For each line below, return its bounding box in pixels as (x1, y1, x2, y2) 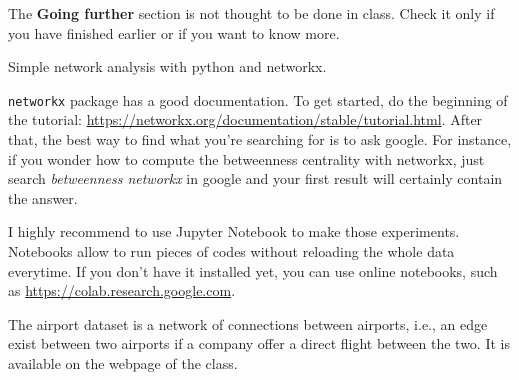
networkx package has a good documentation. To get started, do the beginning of (8, 89, 508, 110)
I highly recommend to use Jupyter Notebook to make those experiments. (8, 221, 460, 242)
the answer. (8, 187, 78, 208)
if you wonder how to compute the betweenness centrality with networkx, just (8, 148, 485, 169)
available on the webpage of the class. (8, 352, 238, 373)
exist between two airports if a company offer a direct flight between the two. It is (8, 333, 510, 354)
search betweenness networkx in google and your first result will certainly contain (8, 168, 503, 189)
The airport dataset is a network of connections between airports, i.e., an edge (8, 313, 488, 334)
